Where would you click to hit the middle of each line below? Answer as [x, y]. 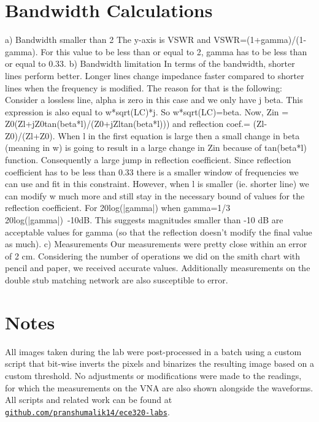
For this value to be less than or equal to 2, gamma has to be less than [174, 51]
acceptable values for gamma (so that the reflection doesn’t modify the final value [159, 232]
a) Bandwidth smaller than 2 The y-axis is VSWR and [108, 40]
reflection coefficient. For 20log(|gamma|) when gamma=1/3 [118, 208]
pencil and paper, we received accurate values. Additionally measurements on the [158, 268]
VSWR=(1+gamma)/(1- [260, 40]
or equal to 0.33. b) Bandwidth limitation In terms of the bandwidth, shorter [150, 63]
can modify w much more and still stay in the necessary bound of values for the [155, 195]
